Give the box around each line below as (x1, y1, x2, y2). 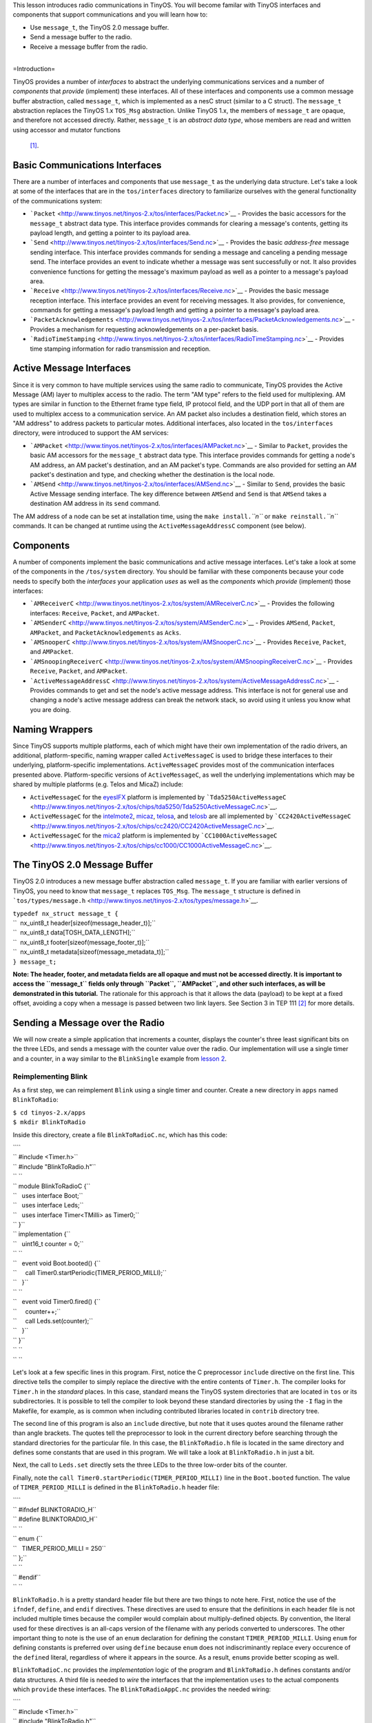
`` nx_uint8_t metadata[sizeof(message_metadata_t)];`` (12, 948, 169, 956)
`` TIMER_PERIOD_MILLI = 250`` (12, 1544, 106, 1552)
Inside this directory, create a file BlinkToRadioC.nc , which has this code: (12, 1130, 227, 1139)
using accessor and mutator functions (12, 125, 121, 134)
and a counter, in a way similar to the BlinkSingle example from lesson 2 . (12, 1054, 227, 1063)
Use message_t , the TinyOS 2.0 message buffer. (30, 23, 169, 31)
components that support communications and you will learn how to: (12, 10, 208, 19)
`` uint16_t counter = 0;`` (12, 1239, 84, 1247)
